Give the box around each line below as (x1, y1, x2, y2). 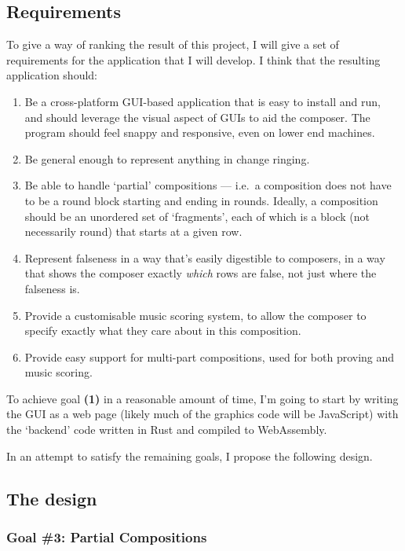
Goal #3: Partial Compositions (6, 527, 207, 546)
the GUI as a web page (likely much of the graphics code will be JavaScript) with (6, 406, 399, 422)
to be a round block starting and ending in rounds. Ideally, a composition (24, 192, 378, 208)
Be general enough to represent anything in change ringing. (24, 150, 310, 167)
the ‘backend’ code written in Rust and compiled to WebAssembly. (6, 421, 327, 438)
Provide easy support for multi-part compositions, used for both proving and (24, 348, 395, 365)
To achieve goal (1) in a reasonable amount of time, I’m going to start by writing (6, 390, 399, 406)
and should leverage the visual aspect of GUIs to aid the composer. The (24, 108, 370, 125)
